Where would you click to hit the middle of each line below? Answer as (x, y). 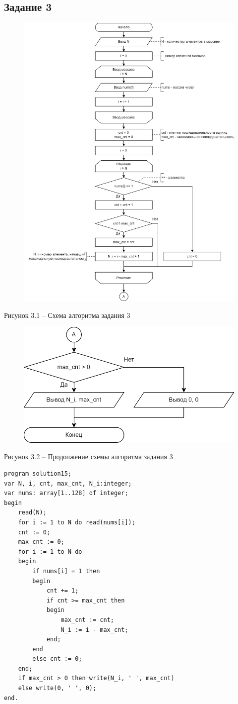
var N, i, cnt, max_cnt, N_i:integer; (68, 483)
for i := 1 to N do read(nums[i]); (77, 522)
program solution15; (38, 474)
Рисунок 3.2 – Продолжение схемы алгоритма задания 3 (89, 456)
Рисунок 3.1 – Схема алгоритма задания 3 (67, 315)
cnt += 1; (62, 591)
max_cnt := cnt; (87, 620)
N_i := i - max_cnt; (94, 630)
